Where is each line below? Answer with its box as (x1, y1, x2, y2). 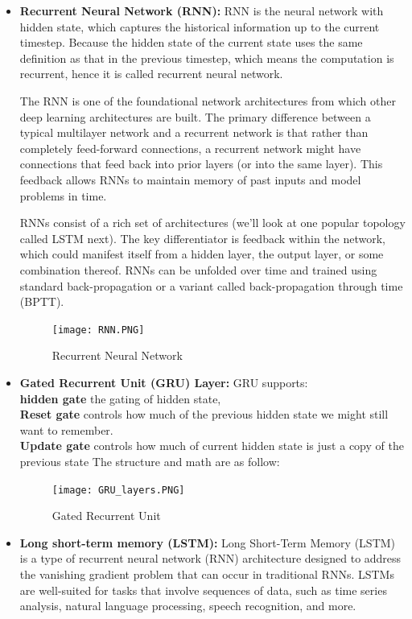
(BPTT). (19, 293, 64, 310)
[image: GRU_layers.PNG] (51, 484, 185, 496)
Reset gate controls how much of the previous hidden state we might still (19, 406, 389, 423)
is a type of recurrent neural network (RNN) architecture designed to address (19, 550, 402, 567)
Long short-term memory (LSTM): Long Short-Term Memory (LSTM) (19, 534, 396, 551)
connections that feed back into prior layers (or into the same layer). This (19, 155, 383, 172)
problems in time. (19, 187, 107, 204)
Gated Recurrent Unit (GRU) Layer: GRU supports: (19, 373, 308, 390)
